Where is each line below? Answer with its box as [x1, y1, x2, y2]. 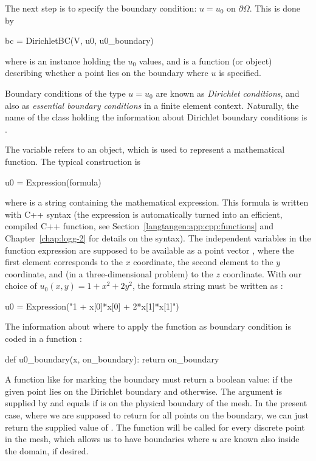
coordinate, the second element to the [133, 255, 273, 268]
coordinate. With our [222, 267, 301, 280]
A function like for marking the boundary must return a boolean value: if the [5, 373, 292, 386]
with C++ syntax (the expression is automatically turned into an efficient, [5, 207, 283, 220]
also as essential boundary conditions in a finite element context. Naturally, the [5, 99, 299, 111]
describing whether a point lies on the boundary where [5, 66, 208, 79]
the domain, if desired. [5, 444, 89, 457]
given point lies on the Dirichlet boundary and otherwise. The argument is [5, 384, 282, 397]
